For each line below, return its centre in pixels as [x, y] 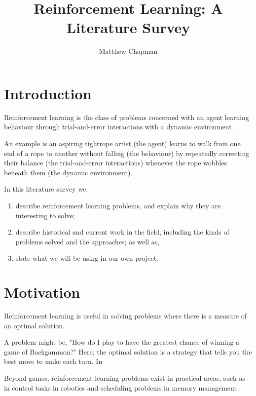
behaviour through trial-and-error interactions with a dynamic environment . [120, 127]
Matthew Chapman [128, 51]
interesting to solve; [45, 215]
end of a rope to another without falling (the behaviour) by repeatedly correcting [127, 153]
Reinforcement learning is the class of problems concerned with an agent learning [127, 117]
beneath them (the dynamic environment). [68, 172]
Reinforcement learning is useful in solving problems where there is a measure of [126, 316]
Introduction [48, 93]
